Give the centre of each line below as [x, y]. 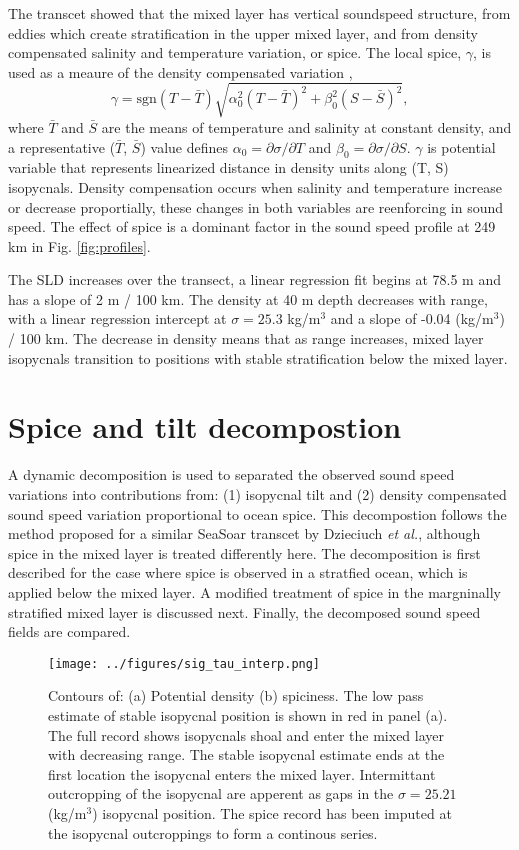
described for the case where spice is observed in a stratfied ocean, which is [238, 572]
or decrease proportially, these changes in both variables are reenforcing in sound [255, 206]
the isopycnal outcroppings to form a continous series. [213, 832]
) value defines [184, 146]
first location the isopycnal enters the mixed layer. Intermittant [242, 773]
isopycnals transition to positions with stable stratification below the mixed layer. [258, 357]
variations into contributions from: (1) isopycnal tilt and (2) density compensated [257, 493]
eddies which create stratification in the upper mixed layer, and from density [243, 32]
